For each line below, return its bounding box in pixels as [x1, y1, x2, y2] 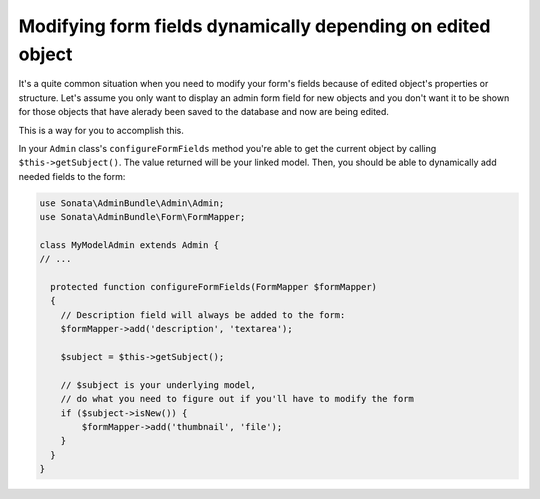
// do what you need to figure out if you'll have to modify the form [60, 393, 415, 405]
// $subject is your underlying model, [60, 379, 257, 390]
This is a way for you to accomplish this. [18, 124, 184, 136]
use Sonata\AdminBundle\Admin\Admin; [39, 197, 225, 209]
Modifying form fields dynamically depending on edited [18, 15, 491, 37]
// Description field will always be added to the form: [60, 309, 346, 320]
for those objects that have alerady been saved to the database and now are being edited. [18, 106, 390, 118]
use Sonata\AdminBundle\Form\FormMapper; [39, 211, 246, 223]
